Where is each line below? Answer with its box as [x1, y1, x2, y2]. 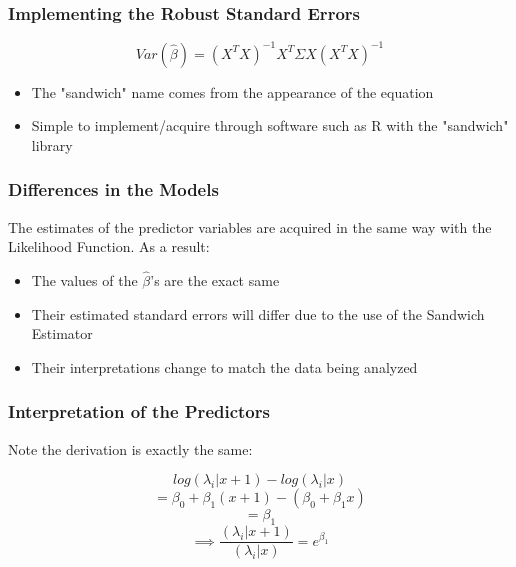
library [31, 134, 73, 155]
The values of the [31, 270, 138, 291]
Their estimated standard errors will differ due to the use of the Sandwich [31, 303, 485, 324]
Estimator [31, 323, 93, 344]
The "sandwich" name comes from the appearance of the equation [31, 81, 434, 102]
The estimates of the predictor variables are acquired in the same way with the [8, 216, 492, 237]
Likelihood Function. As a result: [8, 236, 210, 257]
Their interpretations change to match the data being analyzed [31, 356, 418, 377]
